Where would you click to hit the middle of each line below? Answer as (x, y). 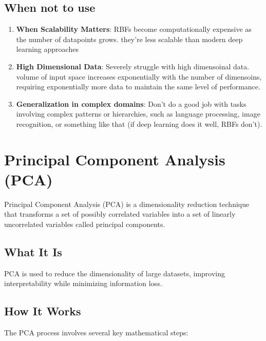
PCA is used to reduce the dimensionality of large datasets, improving (115, 273)
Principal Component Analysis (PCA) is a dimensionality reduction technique (127, 204)
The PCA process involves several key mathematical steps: (96, 333)
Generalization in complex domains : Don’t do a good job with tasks (131, 103)
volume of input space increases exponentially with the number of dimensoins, (139, 76)
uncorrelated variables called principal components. (85, 224)
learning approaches (47, 49)
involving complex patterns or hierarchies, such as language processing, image (138, 114)
